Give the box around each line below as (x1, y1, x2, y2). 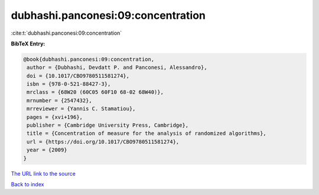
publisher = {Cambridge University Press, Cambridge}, (27, 122, 189, 129)
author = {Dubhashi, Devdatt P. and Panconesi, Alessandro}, (27, 64, 207, 71)
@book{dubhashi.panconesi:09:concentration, (23, 56, 155, 62)
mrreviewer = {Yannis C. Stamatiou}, (27, 105, 136, 112)
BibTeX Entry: (11, 40, 45, 47)
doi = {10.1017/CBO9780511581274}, (27, 72, 130, 79)
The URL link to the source (11, 170, 76, 177)
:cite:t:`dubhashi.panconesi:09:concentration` (11, 29, 122, 37)
